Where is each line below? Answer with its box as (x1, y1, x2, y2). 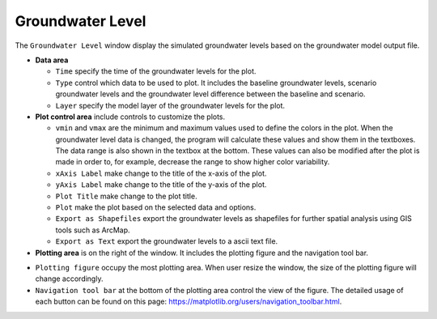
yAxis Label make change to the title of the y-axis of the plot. (55, 180, 267, 189)
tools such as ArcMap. (55, 225, 130, 235)
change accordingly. (35, 274, 104, 283)
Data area (35, 55, 69, 65)
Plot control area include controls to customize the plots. (35, 112, 226, 121)
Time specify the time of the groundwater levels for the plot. (55, 66, 257, 76)
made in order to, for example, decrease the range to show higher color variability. (55, 157, 330, 167)
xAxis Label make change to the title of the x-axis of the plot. (55, 168, 267, 178)
